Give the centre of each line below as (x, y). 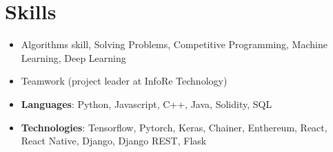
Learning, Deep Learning (73, 57)
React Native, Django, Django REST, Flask (114, 141)
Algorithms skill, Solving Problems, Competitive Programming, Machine (174, 44)
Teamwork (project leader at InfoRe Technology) (124, 81)
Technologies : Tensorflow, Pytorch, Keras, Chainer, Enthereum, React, (174, 127)
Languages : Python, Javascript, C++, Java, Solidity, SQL (147, 104)
